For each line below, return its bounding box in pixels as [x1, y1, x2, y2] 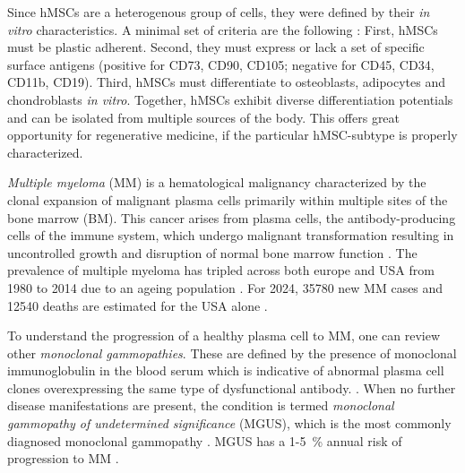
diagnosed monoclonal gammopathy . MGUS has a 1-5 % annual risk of [7, 431, 402, 450]
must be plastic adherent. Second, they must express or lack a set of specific [7, 38, 425, 56]
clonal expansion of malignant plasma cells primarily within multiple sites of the [7, 190, 448, 209]
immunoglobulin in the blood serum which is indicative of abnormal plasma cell [7, 361, 444, 380]
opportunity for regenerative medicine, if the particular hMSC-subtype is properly [7, 125, 458, 144]
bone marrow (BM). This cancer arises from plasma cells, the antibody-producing [7, 208, 456, 227]
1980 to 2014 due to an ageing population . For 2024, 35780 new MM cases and [7, 278, 443, 297]
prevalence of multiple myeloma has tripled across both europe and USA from [7, 261, 435, 279]
